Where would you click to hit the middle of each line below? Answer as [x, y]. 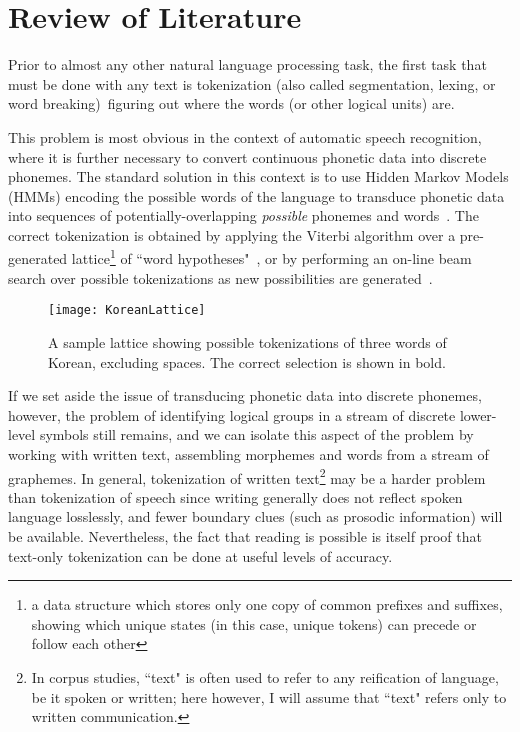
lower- [478, 414]
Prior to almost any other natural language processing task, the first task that [247, 64]
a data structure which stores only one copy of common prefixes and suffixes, [267, 604]
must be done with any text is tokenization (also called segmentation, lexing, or [252, 83]
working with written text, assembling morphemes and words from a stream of [248, 453]
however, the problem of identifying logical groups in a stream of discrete [232, 414]
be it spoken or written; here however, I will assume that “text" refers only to [269, 696]
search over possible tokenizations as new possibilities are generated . [220, 277]
